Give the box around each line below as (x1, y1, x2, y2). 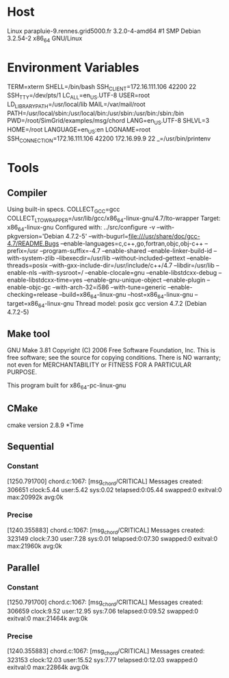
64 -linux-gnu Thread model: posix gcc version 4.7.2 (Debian (38, 299, 207, 309)
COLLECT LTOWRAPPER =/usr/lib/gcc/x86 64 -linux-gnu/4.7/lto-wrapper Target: (7, 214, 221, 224)
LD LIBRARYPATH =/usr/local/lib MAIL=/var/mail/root (7, 100, 146, 110)
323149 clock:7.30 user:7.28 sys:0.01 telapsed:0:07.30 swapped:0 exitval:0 (7, 535, 218, 543)
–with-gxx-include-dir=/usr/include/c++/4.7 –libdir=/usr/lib (49, 261, 215, 269)
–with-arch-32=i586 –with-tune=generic (52, 282, 166, 291)
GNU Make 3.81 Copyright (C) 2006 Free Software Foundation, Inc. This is (7, 346, 215, 354)
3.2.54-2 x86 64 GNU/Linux (7, 34, 83, 44)
